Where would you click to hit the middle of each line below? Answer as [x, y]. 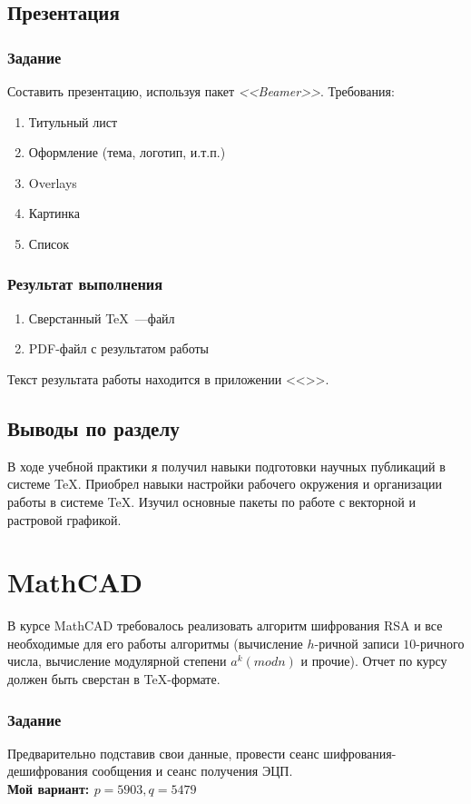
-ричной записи [357, 643]
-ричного [440, 643]
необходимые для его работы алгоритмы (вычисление [155, 643]
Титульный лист [73, 121]
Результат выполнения [85, 284]
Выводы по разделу [93, 427]
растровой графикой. [64, 519]
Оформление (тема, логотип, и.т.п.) [127, 152]
